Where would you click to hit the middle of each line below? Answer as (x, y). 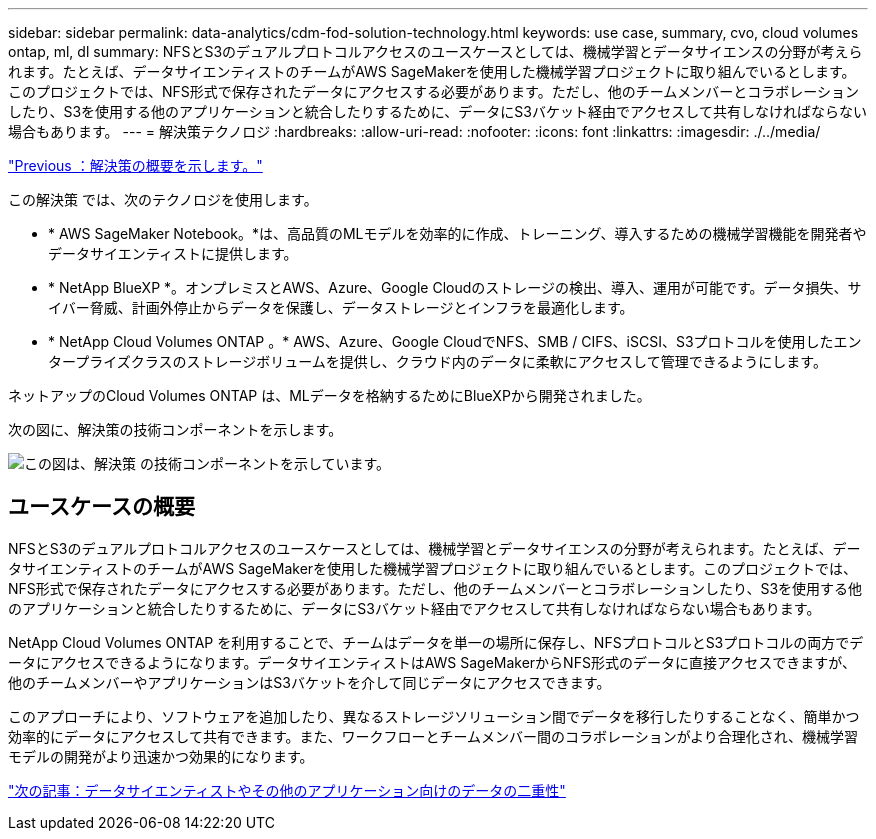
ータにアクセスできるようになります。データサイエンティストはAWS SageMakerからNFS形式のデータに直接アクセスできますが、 (432, 662)
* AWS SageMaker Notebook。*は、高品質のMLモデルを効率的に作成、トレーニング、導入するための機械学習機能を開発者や (457, 233)
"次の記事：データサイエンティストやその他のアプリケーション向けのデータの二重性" (287, 790)
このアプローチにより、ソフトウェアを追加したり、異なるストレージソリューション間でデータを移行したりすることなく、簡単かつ (434, 716)
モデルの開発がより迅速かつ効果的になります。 (161, 756)
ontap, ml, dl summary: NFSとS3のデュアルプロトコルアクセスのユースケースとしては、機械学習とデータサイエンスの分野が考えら (435, 51)
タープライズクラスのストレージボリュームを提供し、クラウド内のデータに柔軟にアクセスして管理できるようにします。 (437, 361)
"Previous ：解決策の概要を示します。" (135, 165)
